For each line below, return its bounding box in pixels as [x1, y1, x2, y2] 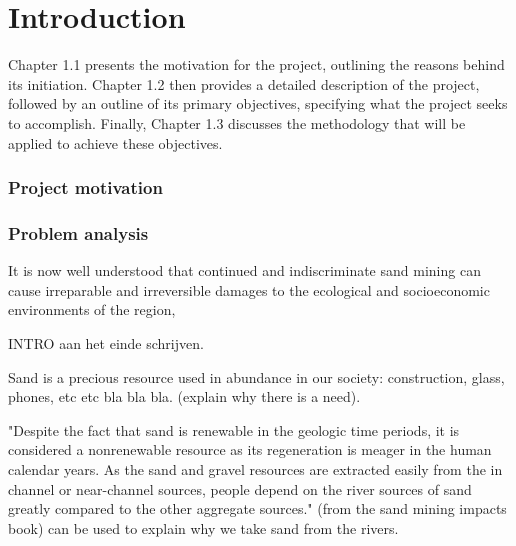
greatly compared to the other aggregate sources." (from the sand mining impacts [8, 498, 507, 519]
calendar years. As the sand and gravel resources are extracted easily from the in [8, 458, 503, 479]
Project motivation [8, 175, 163, 200]
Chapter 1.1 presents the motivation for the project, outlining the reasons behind [8, 54, 505, 75]
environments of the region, [8, 299, 176, 320]
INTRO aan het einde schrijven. [8, 332, 204, 353]
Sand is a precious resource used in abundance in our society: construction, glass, [8, 366, 505, 387]
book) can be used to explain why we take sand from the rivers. [8, 517, 399, 538]
